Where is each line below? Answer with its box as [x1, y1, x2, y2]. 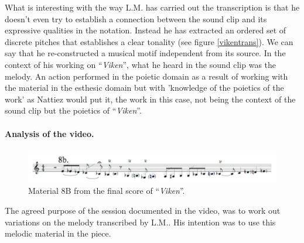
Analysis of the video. [5, 127, 94, 139]
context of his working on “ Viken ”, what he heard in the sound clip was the [5, 58, 276, 70]
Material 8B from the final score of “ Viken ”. [28, 184, 185, 197]
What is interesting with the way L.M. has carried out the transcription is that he [5, 1, 300, 13]
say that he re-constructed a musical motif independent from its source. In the [5, 47, 286, 59]
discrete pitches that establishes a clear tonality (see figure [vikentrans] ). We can [5, 35, 293, 47]
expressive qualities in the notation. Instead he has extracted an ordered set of [5, 24, 286, 36]
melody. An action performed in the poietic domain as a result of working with [5, 70, 288, 82]
